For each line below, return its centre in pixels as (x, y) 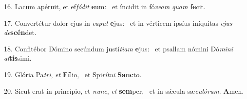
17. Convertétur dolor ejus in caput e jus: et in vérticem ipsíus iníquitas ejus (118, 23)
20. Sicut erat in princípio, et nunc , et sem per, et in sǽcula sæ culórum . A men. (124, 91)
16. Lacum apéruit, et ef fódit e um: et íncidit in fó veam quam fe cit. (105, 6)
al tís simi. (18, 58)
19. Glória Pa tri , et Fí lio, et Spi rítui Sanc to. (73, 74)
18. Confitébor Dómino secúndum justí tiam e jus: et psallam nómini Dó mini (119, 48)
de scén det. (20, 32)
